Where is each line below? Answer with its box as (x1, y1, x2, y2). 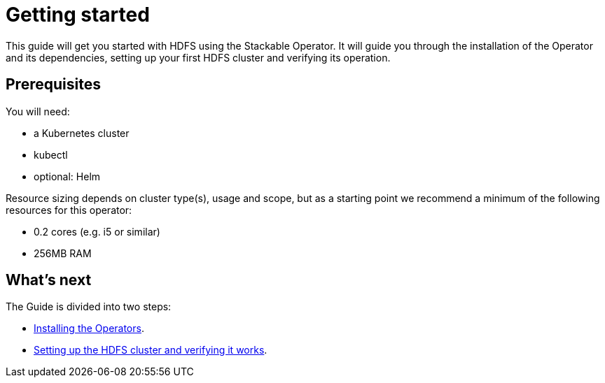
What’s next (6, 271, 92, 289)
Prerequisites (6, 75, 101, 94)
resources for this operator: (6, 203, 132, 216)
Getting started (6, 3, 150, 27)
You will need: (6, 105, 70, 117)
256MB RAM (34, 247, 92, 259)
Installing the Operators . (34, 322, 144, 335)
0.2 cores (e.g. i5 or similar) (34, 225, 160, 238)
